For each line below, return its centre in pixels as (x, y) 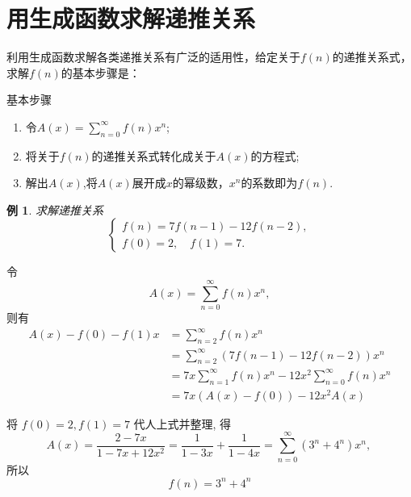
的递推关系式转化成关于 (154, 155)
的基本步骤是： (101, 72)
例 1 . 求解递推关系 (55, 209)
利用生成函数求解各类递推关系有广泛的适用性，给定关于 (153, 57)
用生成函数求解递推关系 (131, 18)
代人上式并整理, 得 (182, 423)
